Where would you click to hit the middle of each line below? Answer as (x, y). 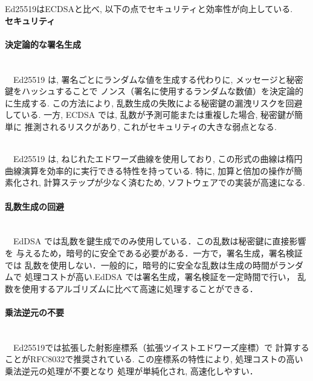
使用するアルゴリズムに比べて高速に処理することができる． (140, 288)
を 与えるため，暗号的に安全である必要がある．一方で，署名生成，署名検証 (154, 252)
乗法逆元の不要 (34, 312)
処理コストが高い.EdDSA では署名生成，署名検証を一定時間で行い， (160, 277)
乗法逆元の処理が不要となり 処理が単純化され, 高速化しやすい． (131, 370)
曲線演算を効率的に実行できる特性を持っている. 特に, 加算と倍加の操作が (150, 170)
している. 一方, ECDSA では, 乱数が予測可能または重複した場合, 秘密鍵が (150, 115)
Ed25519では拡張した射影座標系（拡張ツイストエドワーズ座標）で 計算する (161, 347)
